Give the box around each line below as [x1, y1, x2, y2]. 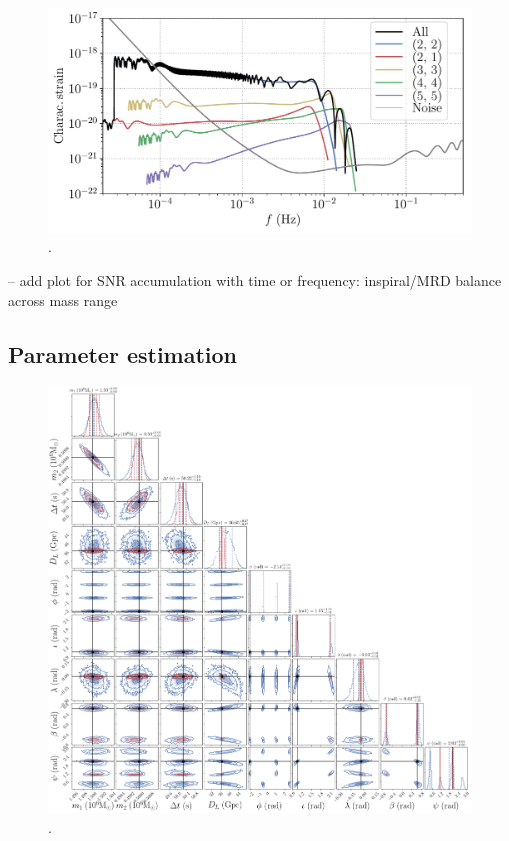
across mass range [8, 289, 118, 310]
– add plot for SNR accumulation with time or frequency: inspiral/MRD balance [8, 270, 502, 291]
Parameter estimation [8, 338, 238, 369]
